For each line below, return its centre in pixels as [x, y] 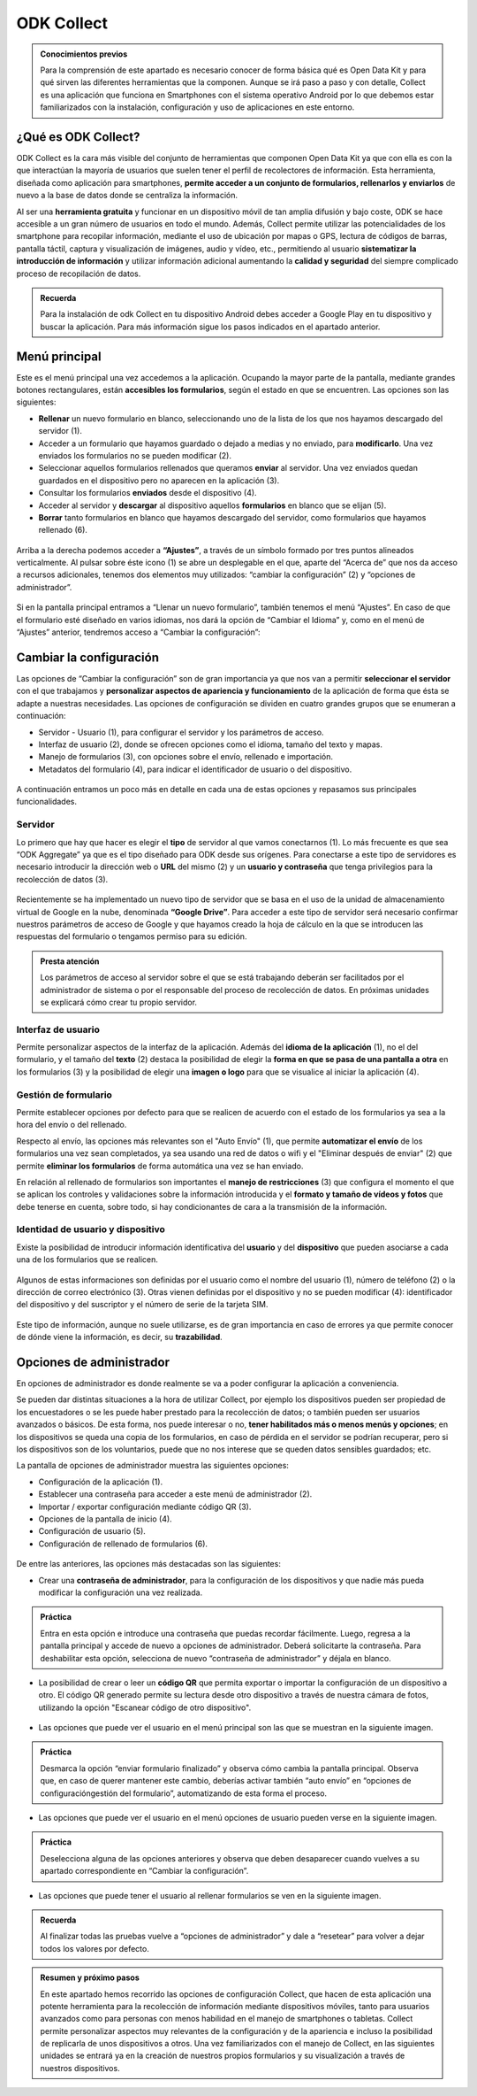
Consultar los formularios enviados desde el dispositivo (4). [148, 493]
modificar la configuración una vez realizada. [121, 1592]
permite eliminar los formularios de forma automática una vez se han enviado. [160, 1166]
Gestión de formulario [64, 1095]
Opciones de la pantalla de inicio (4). [105, 1519]
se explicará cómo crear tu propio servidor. [119, 1002]
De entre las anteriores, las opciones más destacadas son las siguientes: [149, 1564]
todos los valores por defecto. [95, 1948]
